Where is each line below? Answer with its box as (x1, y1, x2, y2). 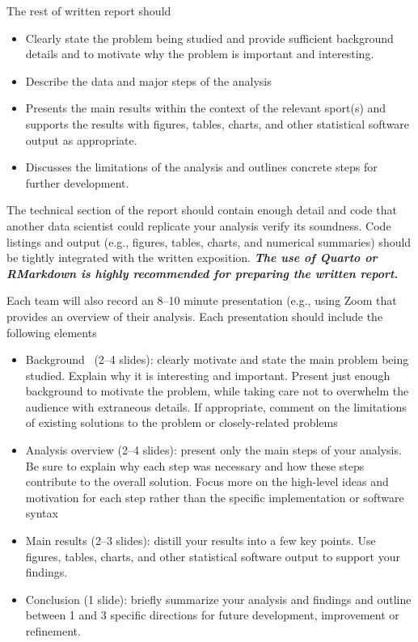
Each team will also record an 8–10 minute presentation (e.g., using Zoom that (6, 292, 397, 309)
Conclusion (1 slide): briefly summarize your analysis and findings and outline (25, 590, 412, 607)
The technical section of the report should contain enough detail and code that (6, 201, 397, 218)
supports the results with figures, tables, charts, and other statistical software (25, 115, 410, 132)
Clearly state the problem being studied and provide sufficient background (25, 29, 394, 46)
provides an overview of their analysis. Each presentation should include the (6, 307, 383, 324)
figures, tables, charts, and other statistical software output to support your (25, 547, 400, 564)
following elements (6, 323, 97, 340)
